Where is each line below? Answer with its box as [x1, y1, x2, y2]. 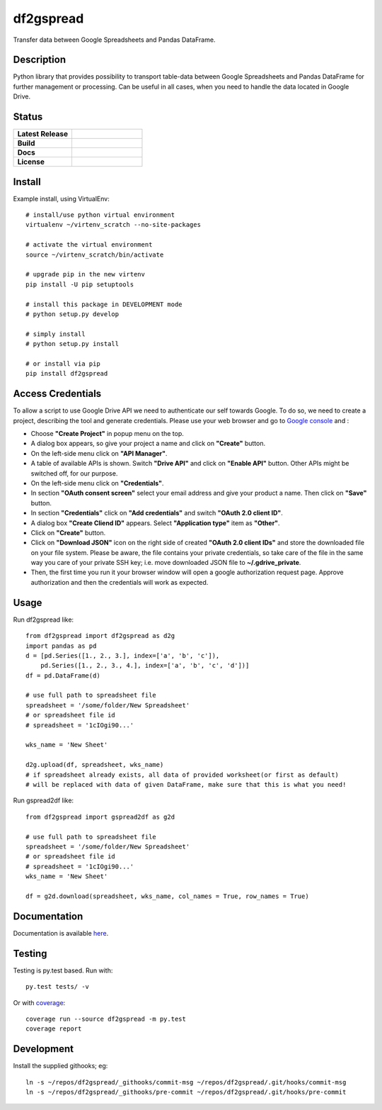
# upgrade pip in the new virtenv [25, 270, 145, 279]
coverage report [25, 1025, 82, 1033]
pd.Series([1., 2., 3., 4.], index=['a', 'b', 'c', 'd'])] [40, 661, 250, 670]
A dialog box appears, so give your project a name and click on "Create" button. [30, 439, 265, 448]
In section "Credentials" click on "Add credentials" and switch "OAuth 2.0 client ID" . [30, 509, 283, 517]
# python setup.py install [25, 340, 120, 348]
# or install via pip [25, 359, 100, 368]
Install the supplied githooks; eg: [13, 1062, 108, 1070]
